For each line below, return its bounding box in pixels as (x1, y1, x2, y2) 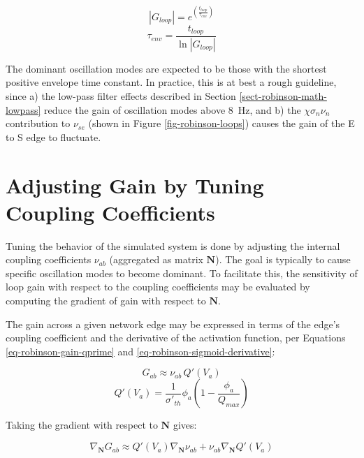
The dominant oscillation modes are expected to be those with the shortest (6, 61, 327, 75)
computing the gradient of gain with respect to (6, 293, 206, 308)
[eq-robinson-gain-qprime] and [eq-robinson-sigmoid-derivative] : (6, 343, 275, 358)
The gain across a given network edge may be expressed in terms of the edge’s (6, 316, 340, 331)
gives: (173, 418, 197, 432)
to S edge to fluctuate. (6, 129, 101, 144)
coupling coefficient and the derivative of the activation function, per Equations (6, 330, 346, 345)
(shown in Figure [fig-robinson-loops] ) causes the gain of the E (88, 116, 355, 131)
